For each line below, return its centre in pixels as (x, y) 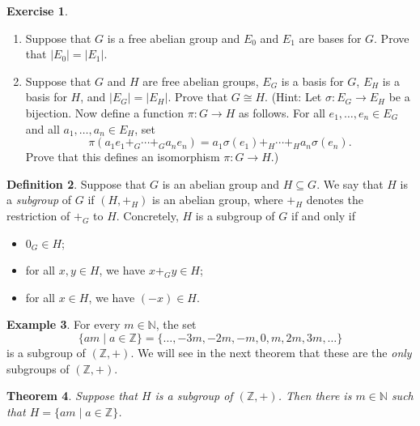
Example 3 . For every (64, 324)
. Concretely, (147, 215)
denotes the (335, 200)
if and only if (323, 215)
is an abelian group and (221, 183)
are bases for (330, 38)
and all (42, 128)
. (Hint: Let (293, 97)
